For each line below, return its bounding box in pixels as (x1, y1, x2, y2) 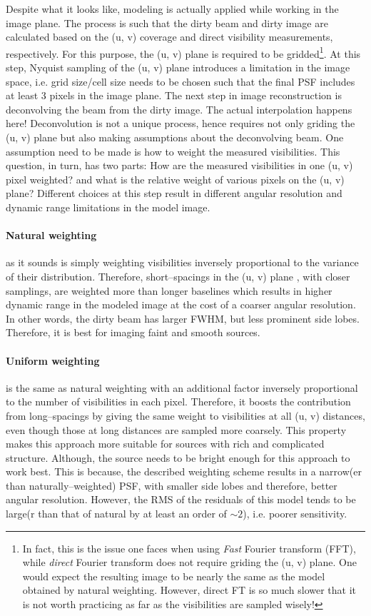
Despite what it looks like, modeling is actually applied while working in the (6, 1, 339, 16)
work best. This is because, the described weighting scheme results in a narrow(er (6, 464, 362, 479)
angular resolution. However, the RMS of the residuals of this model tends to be (6, 492, 356, 507)
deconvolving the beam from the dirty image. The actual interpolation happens (6, 101, 352, 116)
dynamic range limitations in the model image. (6, 199, 210, 214)
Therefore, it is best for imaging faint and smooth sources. (6, 325, 260, 340)
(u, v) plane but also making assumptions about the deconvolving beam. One (6, 130, 344, 144)
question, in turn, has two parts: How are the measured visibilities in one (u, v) (6, 158, 353, 173)
